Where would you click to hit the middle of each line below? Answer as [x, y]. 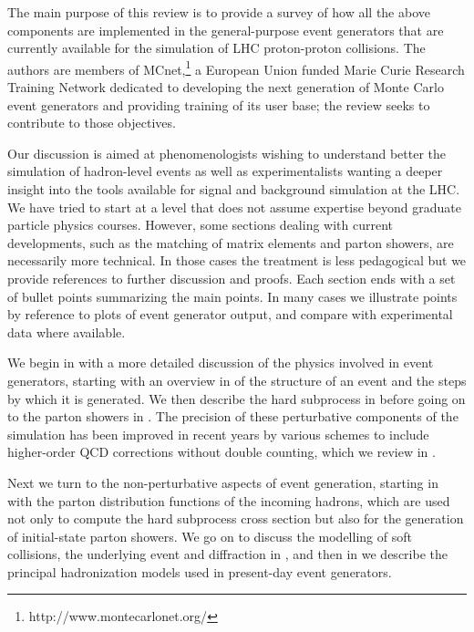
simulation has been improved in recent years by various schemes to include [218, 434]
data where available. [67, 332]
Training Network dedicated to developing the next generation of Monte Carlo [226, 87]
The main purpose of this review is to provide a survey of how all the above [219, 12]
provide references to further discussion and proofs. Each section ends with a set [232, 278]
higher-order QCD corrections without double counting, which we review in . [222, 452]
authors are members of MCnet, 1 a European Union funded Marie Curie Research [236, 67]
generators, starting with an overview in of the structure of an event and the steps [237, 380]
